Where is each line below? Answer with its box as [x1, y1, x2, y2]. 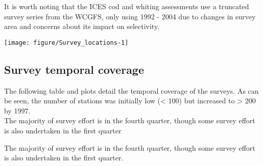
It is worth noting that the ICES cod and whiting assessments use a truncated [4, 1, 249, 11]
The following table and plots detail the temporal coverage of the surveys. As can [4, 85, 259, 96]
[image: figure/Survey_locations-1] [4, 39, 129, 46]
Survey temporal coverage [4, 61, 145, 77]
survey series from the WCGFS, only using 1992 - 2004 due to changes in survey [4, 11, 256, 21]
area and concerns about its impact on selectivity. [4, 21, 160, 32]
